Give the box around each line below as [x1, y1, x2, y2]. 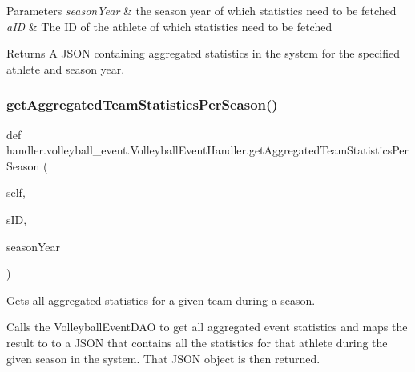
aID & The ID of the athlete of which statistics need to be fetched [6, 18, 332, 34]
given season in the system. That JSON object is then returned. [6, 350, 320, 366]
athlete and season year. [6, 60, 125, 77]
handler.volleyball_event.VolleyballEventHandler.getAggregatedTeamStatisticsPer [6, 142, 409, 158]
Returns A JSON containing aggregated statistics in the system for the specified [6, 45, 401, 62]
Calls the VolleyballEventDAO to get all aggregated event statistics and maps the [6, 318, 408, 335]
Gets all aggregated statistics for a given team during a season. [6, 291, 316, 308]
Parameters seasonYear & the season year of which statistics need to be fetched [6, 2, 397, 18]
